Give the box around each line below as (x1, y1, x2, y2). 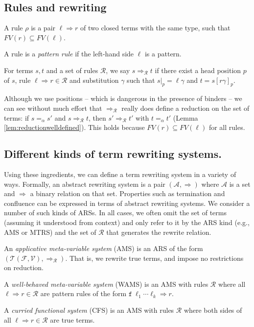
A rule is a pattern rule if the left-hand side (4, 49, 134, 59)
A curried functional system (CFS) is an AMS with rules (4, 305, 174, 315)
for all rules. (208, 122, 245, 132)
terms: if (4, 112, 29, 123)
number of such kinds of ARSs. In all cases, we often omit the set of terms (4, 207, 227, 218)
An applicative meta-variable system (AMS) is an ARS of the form (4, 243, 203, 253)
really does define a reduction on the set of (121, 102, 250, 113)
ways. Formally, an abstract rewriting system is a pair (4, 178, 165, 189)
